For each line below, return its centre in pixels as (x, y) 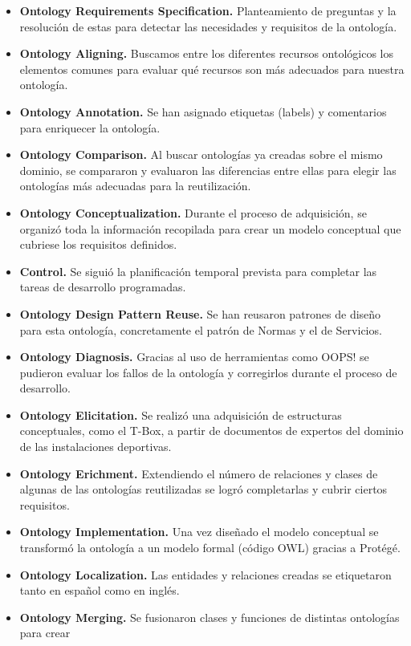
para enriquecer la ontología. (90, 127)
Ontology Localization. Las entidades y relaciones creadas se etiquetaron (205, 574)
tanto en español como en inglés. (100, 590)
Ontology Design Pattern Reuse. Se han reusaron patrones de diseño (200, 313)
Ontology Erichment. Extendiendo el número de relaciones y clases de (199, 473)
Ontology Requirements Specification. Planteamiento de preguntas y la (208, 10)
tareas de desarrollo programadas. (103, 287)
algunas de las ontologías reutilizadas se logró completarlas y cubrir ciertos (203, 489)
